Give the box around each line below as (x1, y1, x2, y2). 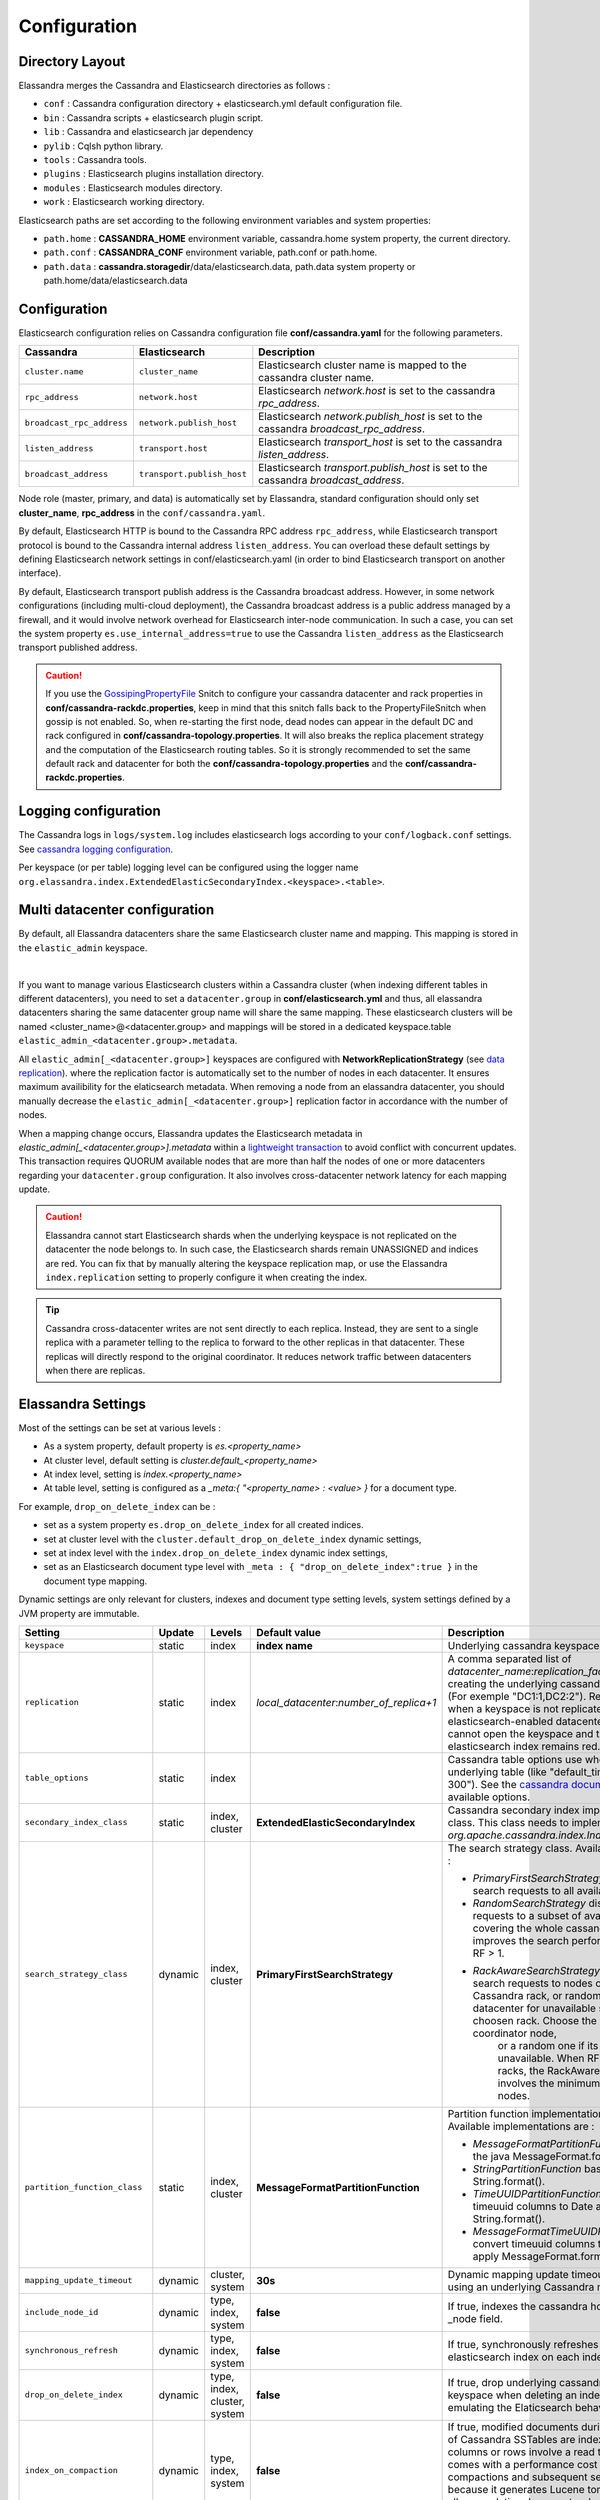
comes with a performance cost (447, 2457, 598, 2471)
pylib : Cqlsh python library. (43, 140, 164, 152)
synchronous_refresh (24, 2345, 119, 2356)
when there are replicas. (45, 1365, 146, 1376)
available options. (447, 1790, 531, 1804)
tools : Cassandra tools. (43, 154, 147, 166)
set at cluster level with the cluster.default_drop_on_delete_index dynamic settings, (43, 1533, 422, 1545)
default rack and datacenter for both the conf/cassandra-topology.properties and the (45, 758, 404, 770)
